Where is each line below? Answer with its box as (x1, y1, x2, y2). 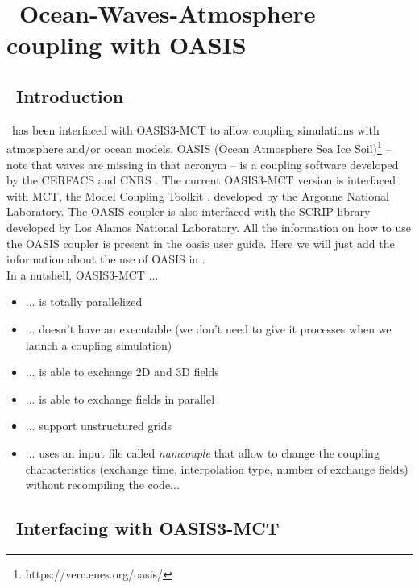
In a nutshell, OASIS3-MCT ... (6, 266, 159, 283)
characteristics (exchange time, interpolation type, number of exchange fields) (25, 460, 409, 477)
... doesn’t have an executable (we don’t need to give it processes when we (25, 320, 392, 337)
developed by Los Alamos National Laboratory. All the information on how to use (6, 218, 412, 235)
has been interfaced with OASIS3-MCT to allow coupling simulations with (11, 121, 380, 138)
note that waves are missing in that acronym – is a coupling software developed (6, 155, 399, 172)
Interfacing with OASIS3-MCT (16, 516, 280, 540)
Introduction (16, 83, 124, 108)
